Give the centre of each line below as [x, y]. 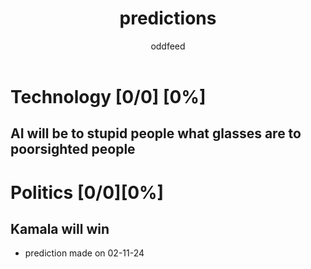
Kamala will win [60, 228]
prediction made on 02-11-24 [84, 253]
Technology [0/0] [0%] [108, 96]
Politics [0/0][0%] [87, 192]
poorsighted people [73, 149]
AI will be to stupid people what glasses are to [156, 133]
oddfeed [168, 46]
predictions [168, 18]
